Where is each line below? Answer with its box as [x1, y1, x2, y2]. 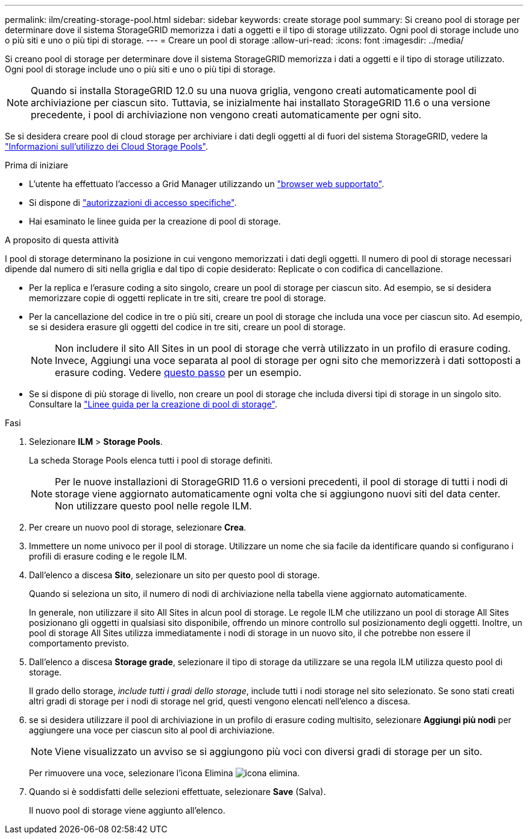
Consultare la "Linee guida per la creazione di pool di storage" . [29, 399, 278, 409]
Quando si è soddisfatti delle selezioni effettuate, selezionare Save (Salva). [29, 786, 326, 797]
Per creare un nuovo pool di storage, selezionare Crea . [29, 522, 247, 532]
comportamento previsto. [29, 638, 130, 648]
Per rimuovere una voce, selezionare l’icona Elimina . [29, 768, 300, 778]
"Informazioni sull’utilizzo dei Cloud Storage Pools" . [5, 141, 208, 152]
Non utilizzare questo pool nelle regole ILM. [55, 500, 252, 512]
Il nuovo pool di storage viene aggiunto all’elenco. [29, 805, 225, 815]
